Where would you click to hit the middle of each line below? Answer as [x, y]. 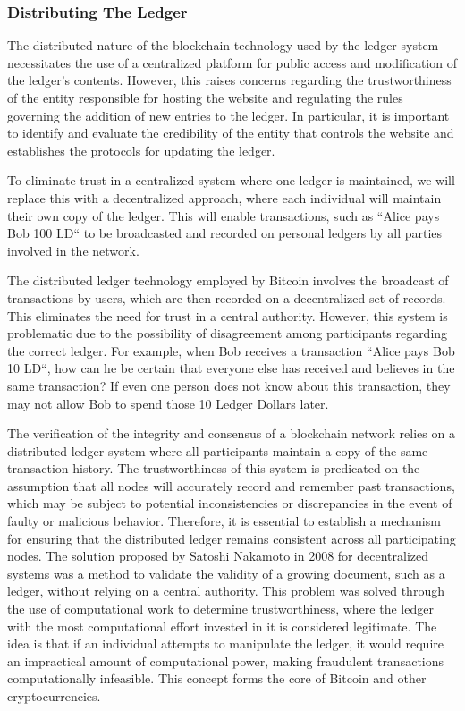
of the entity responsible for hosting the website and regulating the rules [205, 97]
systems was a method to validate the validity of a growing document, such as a [226, 573]
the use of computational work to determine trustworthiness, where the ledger [220, 609]
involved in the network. [73, 250]
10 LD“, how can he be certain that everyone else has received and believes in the [231, 368]
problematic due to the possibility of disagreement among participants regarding [228, 333]
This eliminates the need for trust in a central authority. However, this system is [228, 315]
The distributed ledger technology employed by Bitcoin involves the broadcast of [228, 280]
